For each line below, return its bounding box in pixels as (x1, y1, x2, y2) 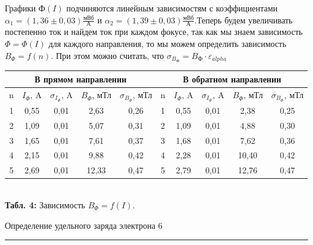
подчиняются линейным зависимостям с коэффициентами (66, 2, 278, 14)
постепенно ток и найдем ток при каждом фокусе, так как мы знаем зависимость (5, 25, 303, 38)
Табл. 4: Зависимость (5, 198, 85, 211)
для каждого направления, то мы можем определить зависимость (48, 37, 287, 50)
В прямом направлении (34, 72, 127, 85)
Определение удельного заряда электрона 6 (5, 219, 163, 231)
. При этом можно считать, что (51, 49, 164, 61)
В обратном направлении (182, 72, 282, 85)
